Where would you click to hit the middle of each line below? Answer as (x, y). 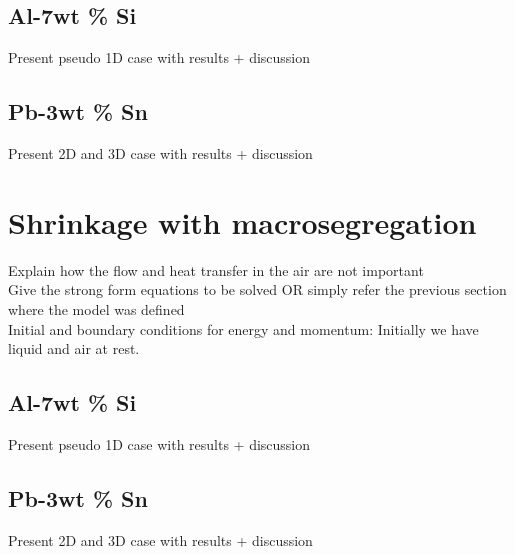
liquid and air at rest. (74, 348)
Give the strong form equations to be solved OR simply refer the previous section (257, 289)
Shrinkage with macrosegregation (242, 221)
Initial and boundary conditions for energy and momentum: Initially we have (243, 328)
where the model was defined (96, 308)
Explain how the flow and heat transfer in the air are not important (216, 269)
